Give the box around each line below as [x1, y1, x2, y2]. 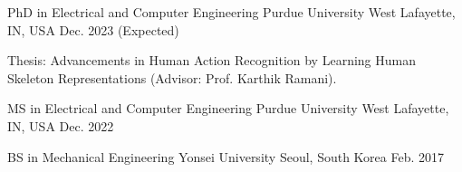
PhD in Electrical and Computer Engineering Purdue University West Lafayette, [7, 3, 456, 21]
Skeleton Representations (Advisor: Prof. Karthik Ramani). [7, 68, 337, 87]
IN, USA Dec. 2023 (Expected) [7, 20, 179, 39]
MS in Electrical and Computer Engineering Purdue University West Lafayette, [7, 99, 449, 118]
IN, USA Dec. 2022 [7, 116, 114, 135]
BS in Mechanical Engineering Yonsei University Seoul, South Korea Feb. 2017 [7, 147, 445, 166]
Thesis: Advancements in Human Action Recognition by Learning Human [7, 51, 416, 70]
